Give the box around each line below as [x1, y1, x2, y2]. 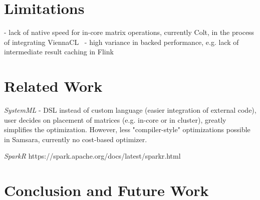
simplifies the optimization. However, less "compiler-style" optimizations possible [4, 124, 250, 135]
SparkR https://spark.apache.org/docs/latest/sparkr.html [4, 151, 181, 161]
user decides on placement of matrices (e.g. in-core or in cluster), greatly [4, 114, 226, 125]
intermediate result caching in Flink [4, 46, 114, 57]
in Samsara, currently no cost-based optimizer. [4, 134, 147, 144]
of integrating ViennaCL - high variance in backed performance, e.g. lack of [4, 36, 239, 47]
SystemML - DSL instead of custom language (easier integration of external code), [4, 105, 256, 115]
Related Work [4, 76, 103, 96]
